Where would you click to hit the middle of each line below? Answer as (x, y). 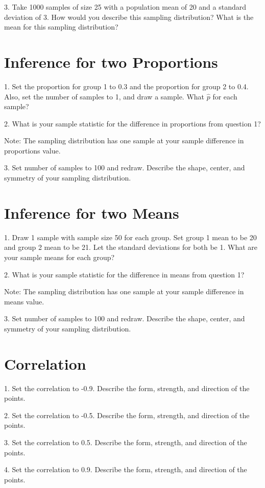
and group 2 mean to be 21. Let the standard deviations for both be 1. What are (131, 247)
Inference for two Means (92, 212)
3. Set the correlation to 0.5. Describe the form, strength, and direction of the (126, 442)
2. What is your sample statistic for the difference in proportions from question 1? (132, 123)
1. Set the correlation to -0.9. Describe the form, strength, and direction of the (127, 388)
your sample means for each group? (59, 257)
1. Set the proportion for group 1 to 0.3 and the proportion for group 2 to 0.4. (126, 86)
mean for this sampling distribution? (61, 27)
